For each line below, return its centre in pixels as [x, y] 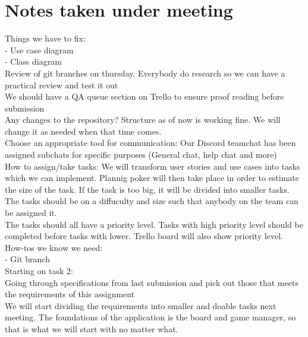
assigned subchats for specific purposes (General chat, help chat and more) [141, 155]
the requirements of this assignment [70, 294]
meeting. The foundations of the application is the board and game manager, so [150, 317]
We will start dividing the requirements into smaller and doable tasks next [141, 305]
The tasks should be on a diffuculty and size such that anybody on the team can [152, 201]
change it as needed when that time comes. [83, 131]
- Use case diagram [39, 50]
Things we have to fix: [45, 38]
